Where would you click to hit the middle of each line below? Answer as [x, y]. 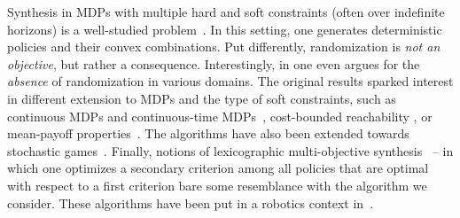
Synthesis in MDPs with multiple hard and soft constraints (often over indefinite [226, 12]
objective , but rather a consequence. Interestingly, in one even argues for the [214, 63]
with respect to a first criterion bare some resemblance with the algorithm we [217, 185]
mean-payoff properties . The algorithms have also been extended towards [208, 133]
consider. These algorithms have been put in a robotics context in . [191, 202]
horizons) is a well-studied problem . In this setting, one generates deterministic [225, 29]
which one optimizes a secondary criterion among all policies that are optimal [218, 168]
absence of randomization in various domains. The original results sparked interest [230, 81]
